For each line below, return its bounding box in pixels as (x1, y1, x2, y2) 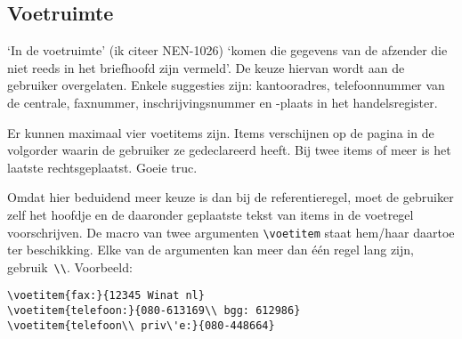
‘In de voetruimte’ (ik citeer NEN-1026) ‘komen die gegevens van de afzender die (7, 41, 448, 60)
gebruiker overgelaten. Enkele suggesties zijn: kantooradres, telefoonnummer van (7, 76, 445, 94)
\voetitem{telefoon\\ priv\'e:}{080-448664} (7, 319, 275, 332)
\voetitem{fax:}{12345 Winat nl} (7, 289, 205, 303)
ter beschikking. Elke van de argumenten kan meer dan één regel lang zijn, (7, 240, 414, 259)
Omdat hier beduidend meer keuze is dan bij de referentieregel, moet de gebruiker (7, 188, 454, 206)
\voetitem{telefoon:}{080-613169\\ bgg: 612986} (7, 304, 301, 318)
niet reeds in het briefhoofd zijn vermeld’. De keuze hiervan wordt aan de (7, 58, 405, 77)
